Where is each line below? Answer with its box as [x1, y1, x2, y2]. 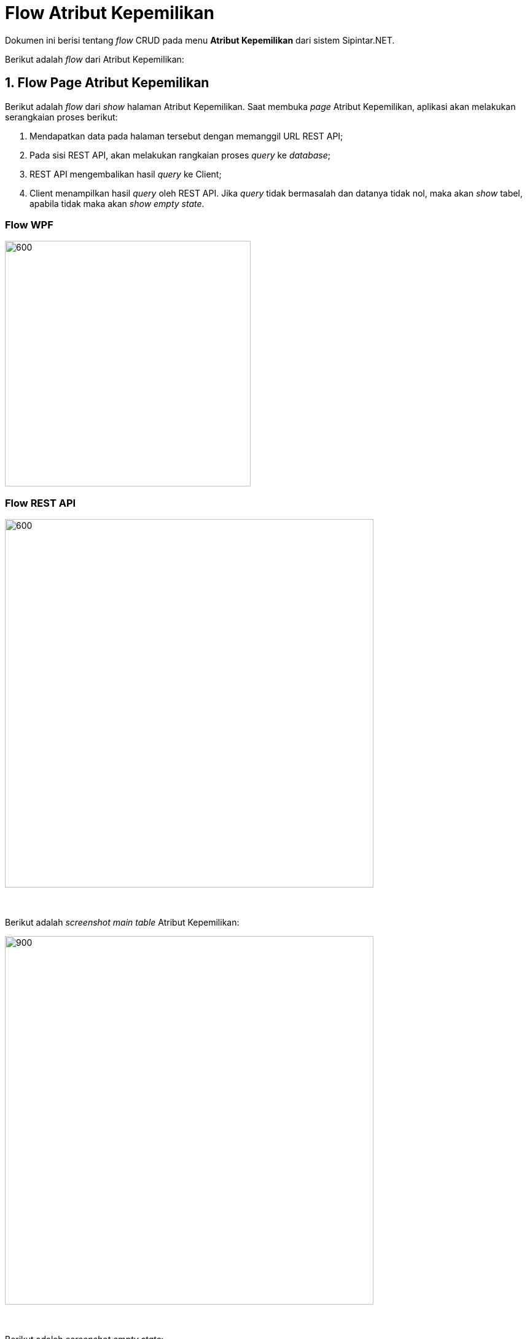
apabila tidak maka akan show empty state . [29, 198, 205, 209]
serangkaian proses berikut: [5, 111, 118, 122]
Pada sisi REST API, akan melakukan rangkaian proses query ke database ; [29, 149, 330, 160]
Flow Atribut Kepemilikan [5, 2, 215, 23]
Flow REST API [5, 496, 76, 509]
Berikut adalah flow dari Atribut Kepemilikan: [5, 53, 184, 64]
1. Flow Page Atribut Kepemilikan [5, 75, 209, 91]
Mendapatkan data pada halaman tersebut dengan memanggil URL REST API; [29, 130, 343, 141]
